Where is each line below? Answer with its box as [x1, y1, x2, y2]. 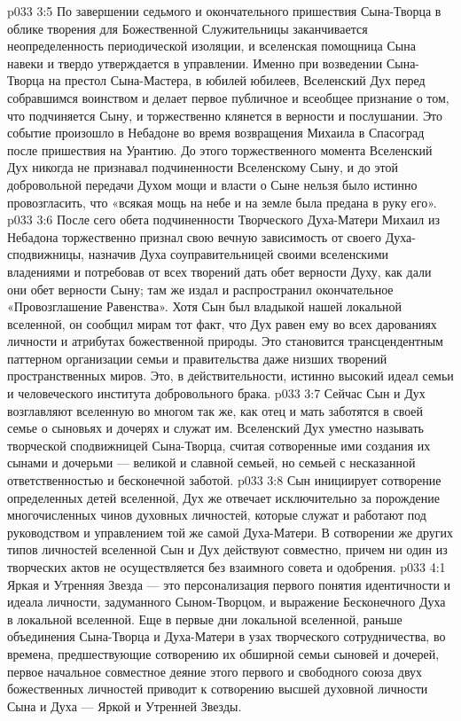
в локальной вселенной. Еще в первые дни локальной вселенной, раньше [7, 609, 402, 628]
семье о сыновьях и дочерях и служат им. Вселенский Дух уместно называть [7, 419, 424, 437]
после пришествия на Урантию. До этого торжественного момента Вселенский [7, 140, 433, 159]
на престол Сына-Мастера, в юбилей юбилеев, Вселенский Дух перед [48, 71, 426, 90]
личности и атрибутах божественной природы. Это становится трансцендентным [7, 332, 443, 350]
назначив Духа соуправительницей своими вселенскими [88, 245, 389, 263]
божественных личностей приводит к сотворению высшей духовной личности [7, 679, 428, 698]
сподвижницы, [7, 245, 84, 263]
